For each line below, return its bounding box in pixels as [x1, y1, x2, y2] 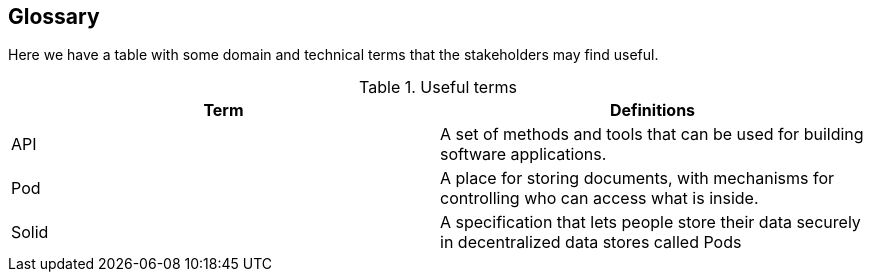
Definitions [609, 100, 696, 121]
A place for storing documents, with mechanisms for [440, 168, 834, 189]
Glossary [8, 4, 100, 29]
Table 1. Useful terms [359, 77, 517, 98]
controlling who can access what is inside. [440, 188, 759, 209]
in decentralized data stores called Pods [440, 232, 742, 253]
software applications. [440, 144, 607, 165]
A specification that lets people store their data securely [440, 212, 861, 233]
